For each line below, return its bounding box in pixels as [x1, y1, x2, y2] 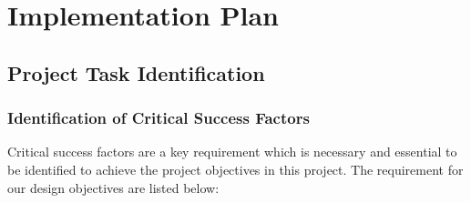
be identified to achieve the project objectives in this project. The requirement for [7, 159, 464, 178]
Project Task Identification [7, 58, 265, 86]
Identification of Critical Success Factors [7, 107, 310, 129]
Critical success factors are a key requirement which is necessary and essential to [7, 142, 457, 161]
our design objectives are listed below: [7, 178, 220, 197]
